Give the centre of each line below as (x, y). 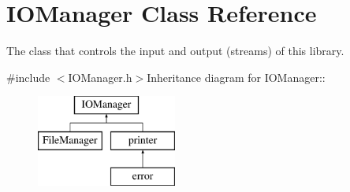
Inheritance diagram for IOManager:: (236, 77)
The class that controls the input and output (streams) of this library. (175, 51)
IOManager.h (100, 77)
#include (28, 77)
